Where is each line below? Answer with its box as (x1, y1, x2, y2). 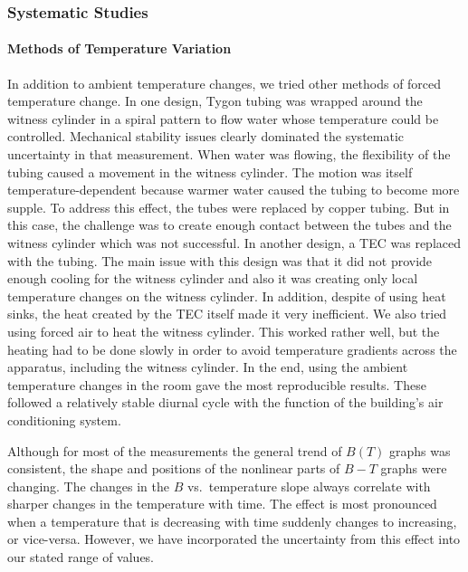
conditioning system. (7, 410, 121, 429)
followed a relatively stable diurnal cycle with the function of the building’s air (7, 393, 444, 412)
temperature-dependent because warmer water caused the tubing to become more (7, 180, 460, 199)
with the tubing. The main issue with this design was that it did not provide (7, 251, 433, 270)
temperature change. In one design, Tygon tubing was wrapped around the (7, 91, 423, 110)
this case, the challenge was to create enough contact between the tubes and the (7, 215, 452, 234)
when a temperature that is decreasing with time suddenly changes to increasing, (7, 511, 457, 530)
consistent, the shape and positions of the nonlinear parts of (7, 459, 340, 478)
